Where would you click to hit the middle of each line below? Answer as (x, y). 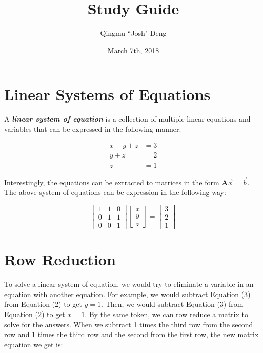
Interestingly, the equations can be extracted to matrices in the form (112, 182)
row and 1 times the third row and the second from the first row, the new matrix (131, 334)
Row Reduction (60, 259)
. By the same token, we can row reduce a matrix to (166, 314)
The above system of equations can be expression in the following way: (115, 192)
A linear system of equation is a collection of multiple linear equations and (127, 119)
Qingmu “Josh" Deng (133, 33)
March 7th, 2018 (133, 50)
